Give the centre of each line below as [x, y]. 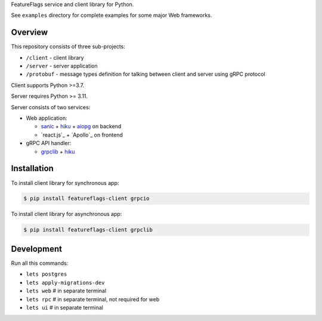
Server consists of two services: [51, 107]
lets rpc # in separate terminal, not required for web [93, 299]
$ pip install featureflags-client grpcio [86, 199]
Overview [30, 33]
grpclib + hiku [58, 152]
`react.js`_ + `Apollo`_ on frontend [82, 135]
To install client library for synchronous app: [65, 183]
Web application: [47, 118]
